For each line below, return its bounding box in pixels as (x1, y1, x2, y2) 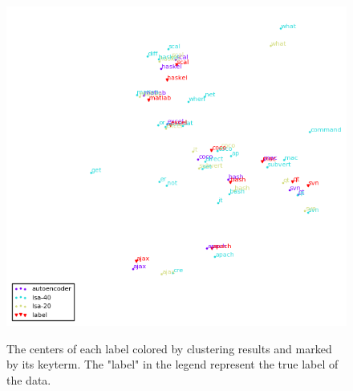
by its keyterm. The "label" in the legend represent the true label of (6, 356, 339, 373)
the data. (6, 371, 51, 388)
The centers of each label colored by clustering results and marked (6, 340, 332, 356)
